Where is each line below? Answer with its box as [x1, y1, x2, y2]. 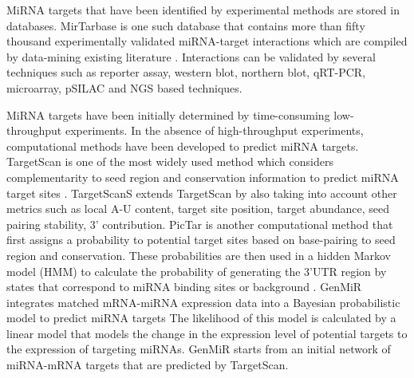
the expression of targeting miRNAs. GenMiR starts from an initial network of [6, 341, 391, 357]
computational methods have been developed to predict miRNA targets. [6, 137, 359, 154]
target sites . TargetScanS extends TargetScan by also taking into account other [6, 184, 397, 201]
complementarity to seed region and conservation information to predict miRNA [6, 168, 399, 185]
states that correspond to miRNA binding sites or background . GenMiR [6, 278, 362, 295]
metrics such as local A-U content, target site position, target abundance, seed [6, 200, 390, 217]
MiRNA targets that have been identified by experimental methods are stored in [6, 2, 400, 18]
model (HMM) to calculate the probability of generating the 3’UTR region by [6, 262, 387, 279]
